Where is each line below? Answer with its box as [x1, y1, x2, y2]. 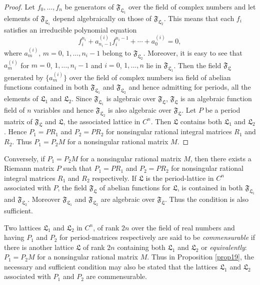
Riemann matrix [4, 163, 54, 173]
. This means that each [163, 13, 234, 23]
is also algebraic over [108, 104, 171, 115]
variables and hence [33, 104, 93, 115]
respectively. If [92, 172, 136, 183]
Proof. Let [4, 2, 35, 12]
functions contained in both [4, 82, 88, 92]
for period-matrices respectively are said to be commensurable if [59, 232, 255, 242]
